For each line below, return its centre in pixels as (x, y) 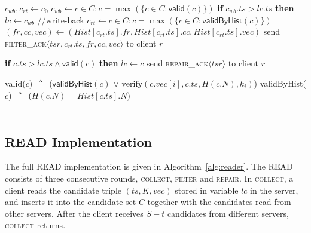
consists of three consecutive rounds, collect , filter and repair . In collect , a (149, 178)
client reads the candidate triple (63, 190)
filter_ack (26, 43)
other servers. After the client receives (74, 213)
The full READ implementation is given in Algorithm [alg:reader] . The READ (149, 166)
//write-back (61, 19)
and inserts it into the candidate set (71, 202)
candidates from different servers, (228, 213)
